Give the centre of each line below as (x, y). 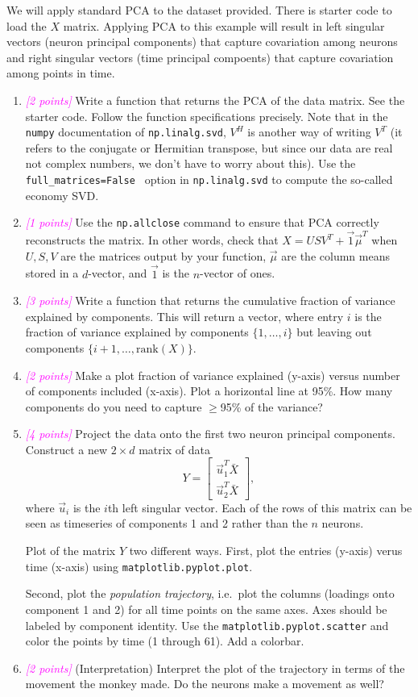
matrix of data (174, 449)
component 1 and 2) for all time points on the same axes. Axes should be (206, 609)
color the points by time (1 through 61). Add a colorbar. (165, 641)
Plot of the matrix (70, 551)
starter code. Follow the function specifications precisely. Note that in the (207, 116)
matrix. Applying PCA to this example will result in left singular (224, 25)
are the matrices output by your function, (163, 255)
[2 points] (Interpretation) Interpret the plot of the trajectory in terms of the (215, 668)
